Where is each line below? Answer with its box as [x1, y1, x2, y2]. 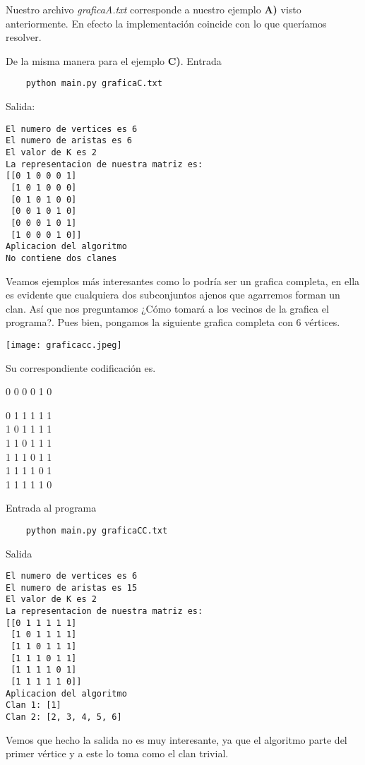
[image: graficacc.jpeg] [6, 339, 122, 350]
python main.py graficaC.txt [25, 78, 162, 89]
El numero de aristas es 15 [6, 582, 138, 593]
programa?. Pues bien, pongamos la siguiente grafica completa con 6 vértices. [6, 315, 340, 330]
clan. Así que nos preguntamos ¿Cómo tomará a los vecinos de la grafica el [6, 301, 329, 315]
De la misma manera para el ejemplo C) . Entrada [6, 53, 222, 68]
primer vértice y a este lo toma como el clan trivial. [6, 746, 229, 761]
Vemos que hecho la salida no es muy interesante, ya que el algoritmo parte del [6, 732, 347, 747]
